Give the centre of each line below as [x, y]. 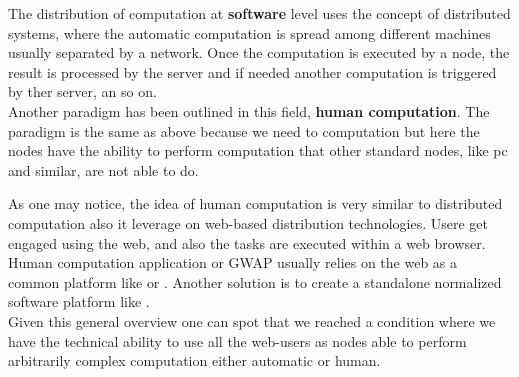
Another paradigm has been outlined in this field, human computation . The [249, 110]
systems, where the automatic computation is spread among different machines [249, 32]
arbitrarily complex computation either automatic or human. [194, 360]
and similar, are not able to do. [103, 169]
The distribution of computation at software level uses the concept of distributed [259, 13]
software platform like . [79, 301]
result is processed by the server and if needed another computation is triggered [252, 71]
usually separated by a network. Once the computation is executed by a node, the [259, 52]
